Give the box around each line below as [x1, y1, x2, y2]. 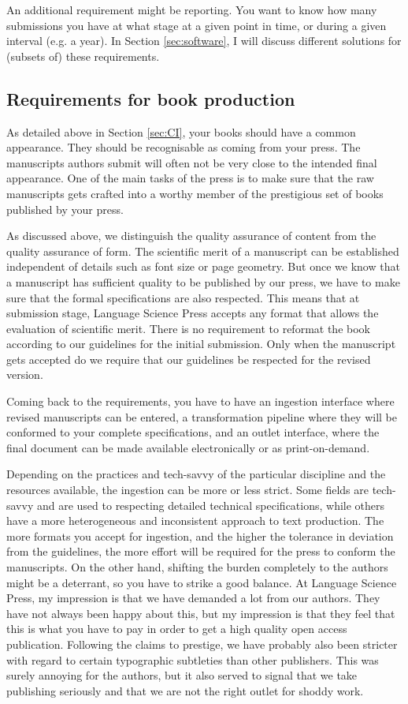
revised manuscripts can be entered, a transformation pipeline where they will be [6, 408, 397, 425]
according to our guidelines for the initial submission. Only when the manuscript [6, 335, 396, 352]
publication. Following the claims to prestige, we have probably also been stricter [6, 635, 398, 652]
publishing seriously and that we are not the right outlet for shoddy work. [6, 682, 364, 698]
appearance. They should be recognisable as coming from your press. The [6, 139, 361, 155]
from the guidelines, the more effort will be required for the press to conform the [6, 543, 395, 560]
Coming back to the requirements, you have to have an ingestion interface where [6, 393, 395, 410]
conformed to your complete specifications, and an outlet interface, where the [6, 424, 380, 440]
